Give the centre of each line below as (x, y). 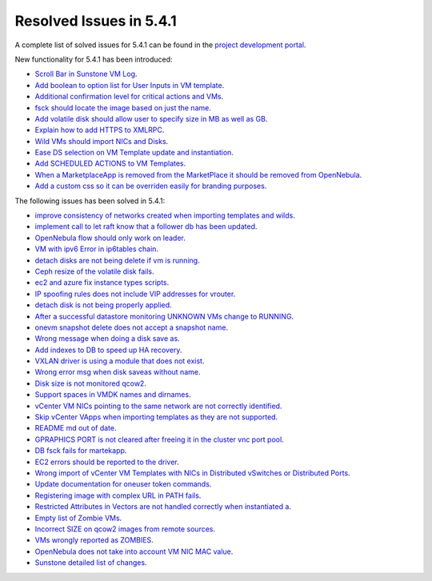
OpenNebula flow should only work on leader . (110, 238)
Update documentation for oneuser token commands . (123, 484)
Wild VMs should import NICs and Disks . (102, 141)
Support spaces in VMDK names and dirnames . (113, 395)
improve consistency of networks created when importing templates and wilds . (165, 215)
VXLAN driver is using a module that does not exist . (120, 361)
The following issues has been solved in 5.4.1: (90, 201)
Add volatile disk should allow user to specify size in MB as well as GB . (151, 118)
